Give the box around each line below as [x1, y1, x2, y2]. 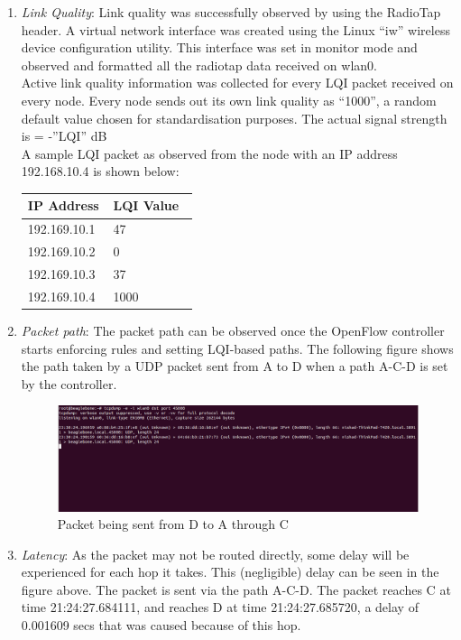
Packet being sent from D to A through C [57, 515, 289, 533]
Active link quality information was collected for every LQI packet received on [21, 73, 454, 92]
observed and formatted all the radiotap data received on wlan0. [21, 55, 377, 74]
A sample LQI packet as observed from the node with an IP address [21, 144, 398, 162]
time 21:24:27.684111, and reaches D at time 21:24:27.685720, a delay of [21, 598, 419, 617]
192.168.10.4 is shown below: [21, 162, 180, 181]
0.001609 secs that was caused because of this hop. [21, 616, 301, 635]
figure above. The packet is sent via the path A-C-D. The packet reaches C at [21, 580, 451, 598]
